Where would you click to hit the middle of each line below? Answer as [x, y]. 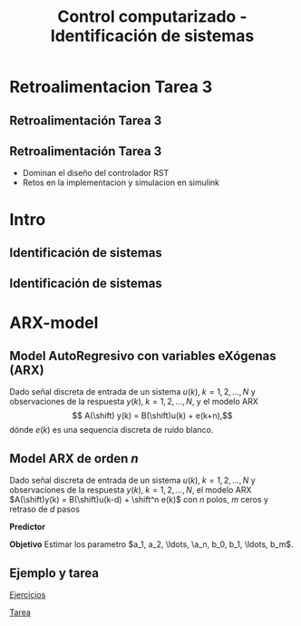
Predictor [27, 527]
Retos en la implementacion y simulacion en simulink [121, 182]
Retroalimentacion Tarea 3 [111, 87]
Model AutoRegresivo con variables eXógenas [143, 356]
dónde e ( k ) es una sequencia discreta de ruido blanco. [112, 430]
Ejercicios [28, 594]
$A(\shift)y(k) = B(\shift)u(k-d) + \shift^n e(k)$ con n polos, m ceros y [139, 500]
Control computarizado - [152, 17]
